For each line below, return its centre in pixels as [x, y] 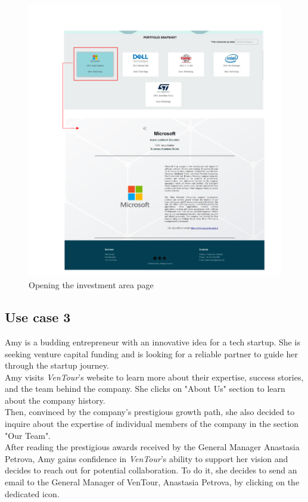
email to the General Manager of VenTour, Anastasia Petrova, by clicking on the [152, 482]
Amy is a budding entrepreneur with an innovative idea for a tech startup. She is [153, 342]
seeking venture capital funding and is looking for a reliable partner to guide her [151, 353]
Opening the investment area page [91, 285]
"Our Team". [28, 435]
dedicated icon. [32, 493]
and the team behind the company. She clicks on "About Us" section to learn [145, 389]
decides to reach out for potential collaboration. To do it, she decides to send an [151, 470]
